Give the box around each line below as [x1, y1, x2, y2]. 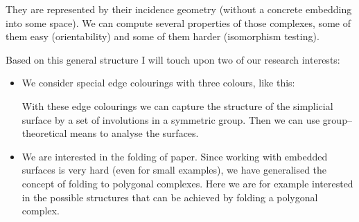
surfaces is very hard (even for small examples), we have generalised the [21, 163, 327, 177]
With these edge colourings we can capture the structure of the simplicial [21, 98, 333, 113]
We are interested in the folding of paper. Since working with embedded [21, 149, 328, 163]
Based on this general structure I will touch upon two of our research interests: [6, 52, 340, 66]
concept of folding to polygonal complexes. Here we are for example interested [21, 176, 353, 190]
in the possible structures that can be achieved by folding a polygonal [21, 189, 318, 204]
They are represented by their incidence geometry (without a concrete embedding [6, 2, 352, 16]
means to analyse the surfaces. [70, 126, 199, 140]
